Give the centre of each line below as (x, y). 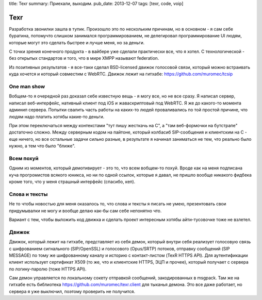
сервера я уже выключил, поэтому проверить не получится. (72, 291)
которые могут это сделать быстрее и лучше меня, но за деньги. (77, 42)
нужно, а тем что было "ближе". (42, 146)
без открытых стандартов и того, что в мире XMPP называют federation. (84, 58)
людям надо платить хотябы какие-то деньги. (57, 117)
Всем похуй (24, 158)
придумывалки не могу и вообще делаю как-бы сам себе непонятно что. (85, 211)
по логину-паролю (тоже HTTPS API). (48, 269)
